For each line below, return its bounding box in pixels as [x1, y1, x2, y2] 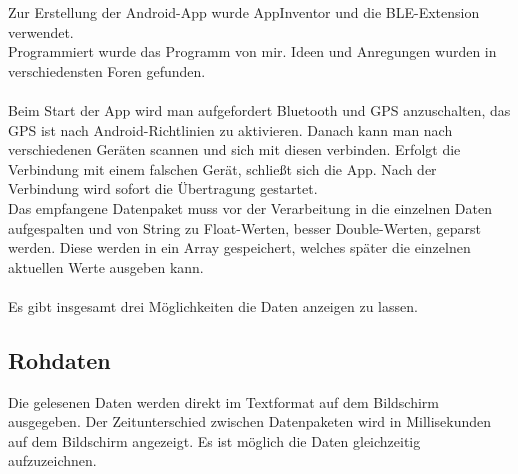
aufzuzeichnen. [8, 450, 97, 471]
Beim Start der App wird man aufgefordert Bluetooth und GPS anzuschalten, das [8, 99, 511, 120]
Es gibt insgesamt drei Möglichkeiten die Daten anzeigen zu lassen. [8, 295, 418, 316]
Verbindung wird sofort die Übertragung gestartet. [8, 178, 318, 199]
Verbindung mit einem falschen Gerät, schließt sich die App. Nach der [8, 158, 437, 179]
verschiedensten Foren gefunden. [8, 60, 206, 81]
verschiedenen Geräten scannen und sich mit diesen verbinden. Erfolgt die [8, 139, 461, 160]
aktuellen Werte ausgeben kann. [8, 256, 204, 277]
